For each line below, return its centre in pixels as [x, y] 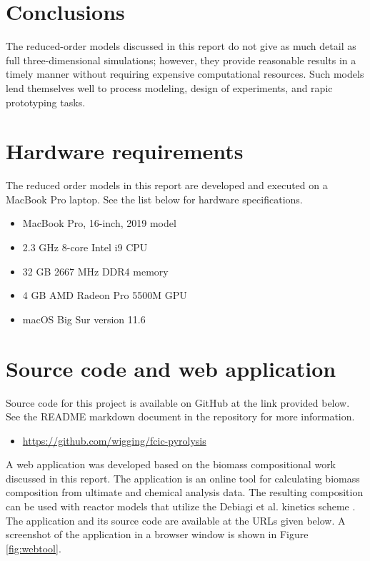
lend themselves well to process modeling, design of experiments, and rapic [169, 87]
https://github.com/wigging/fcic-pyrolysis [114, 440]
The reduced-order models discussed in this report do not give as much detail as [181, 46]
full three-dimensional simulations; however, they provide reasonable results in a [181, 60]
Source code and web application [171, 368]
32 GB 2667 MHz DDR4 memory [95, 271]
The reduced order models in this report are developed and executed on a [167, 185]
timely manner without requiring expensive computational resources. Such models [185, 74]
